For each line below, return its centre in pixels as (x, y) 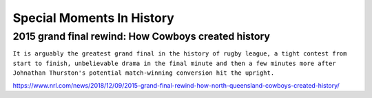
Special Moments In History (94, 18)
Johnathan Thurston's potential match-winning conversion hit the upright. (144, 73)
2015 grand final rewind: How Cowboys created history (141, 36)
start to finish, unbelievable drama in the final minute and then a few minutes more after (175, 63)
